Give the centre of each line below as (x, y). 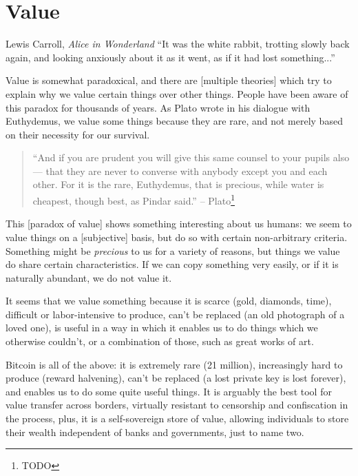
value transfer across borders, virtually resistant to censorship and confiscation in (177, 405)
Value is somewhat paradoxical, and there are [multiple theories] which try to (169, 80)
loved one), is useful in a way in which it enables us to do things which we (162, 328)
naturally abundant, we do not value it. (89, 277)
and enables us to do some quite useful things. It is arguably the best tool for (169, 391)
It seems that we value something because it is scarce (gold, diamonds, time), (169, 301)
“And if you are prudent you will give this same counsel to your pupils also (191, 157)
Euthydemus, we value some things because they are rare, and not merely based (174, 121)
